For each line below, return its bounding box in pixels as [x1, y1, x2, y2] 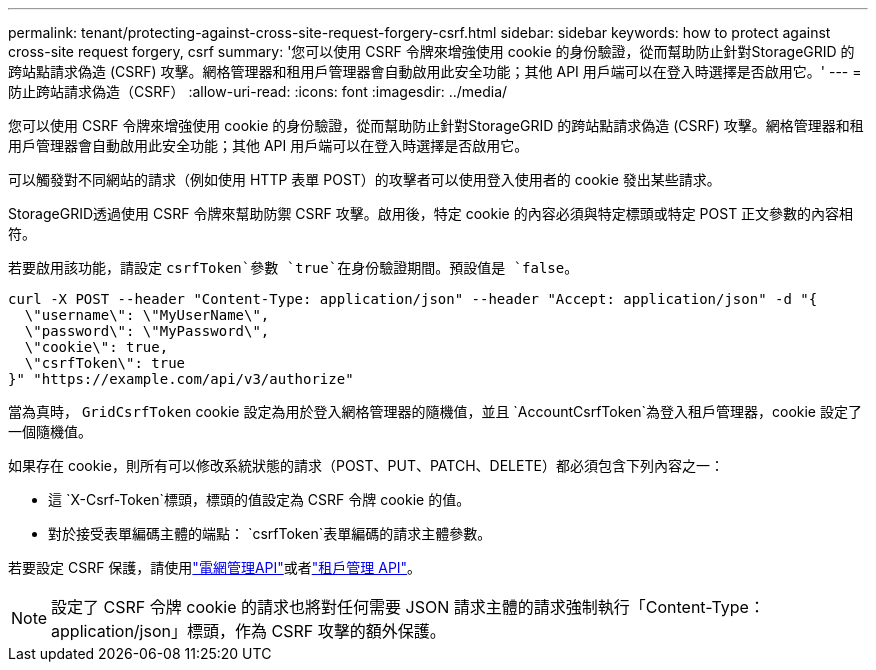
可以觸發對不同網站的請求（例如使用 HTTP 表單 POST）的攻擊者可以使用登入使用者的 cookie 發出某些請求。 [8, 171, 721, 188]
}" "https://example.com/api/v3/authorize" [8, 371, 354, 387]
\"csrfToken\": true [24, 355, 186, 371]
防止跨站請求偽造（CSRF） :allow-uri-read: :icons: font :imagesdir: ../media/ [8, 83, 508, 100]
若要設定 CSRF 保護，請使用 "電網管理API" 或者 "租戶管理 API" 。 [8, 559, 422, 576]
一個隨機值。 [8, 423, 92, 440]
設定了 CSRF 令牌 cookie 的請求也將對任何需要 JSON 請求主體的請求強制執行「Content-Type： [51, 597, 765, 617]
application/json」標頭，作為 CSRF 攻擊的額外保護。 [51, 621, 446, 641]
